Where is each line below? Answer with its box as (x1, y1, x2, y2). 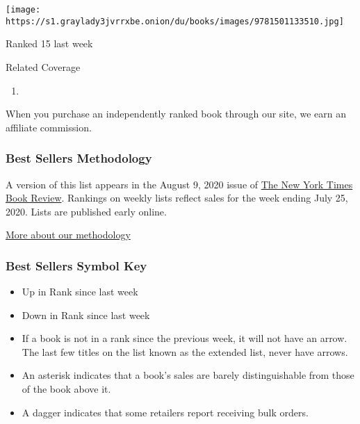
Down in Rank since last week (22, 307, 150, 322)
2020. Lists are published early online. (6, 204, 167, 218)
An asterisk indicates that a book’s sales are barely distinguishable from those (22, 368, 354, 382)
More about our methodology (6, 227, 131, 242)
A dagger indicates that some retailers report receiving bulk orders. (22, 405, 309, 419)
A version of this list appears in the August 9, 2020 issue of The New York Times (6, 177, 353, 191)
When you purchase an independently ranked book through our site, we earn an (6, 106, 347, 121)
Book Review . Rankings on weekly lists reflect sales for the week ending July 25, (6, 190, 348, 205)
